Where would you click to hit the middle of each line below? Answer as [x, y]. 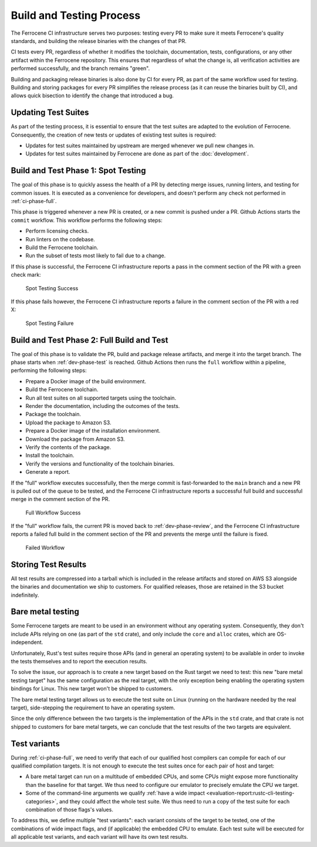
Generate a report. [48, 472]
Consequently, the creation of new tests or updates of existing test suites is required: [114, 135]
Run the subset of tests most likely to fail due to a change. [96, 255]
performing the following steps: [49, 370]
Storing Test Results [49, 564]
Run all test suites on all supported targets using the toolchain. [101, 398]
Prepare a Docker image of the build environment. [86, 381]
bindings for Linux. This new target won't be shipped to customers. [92, 689]
